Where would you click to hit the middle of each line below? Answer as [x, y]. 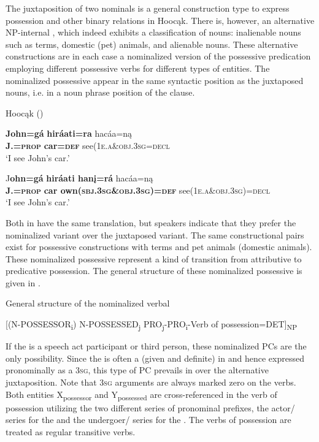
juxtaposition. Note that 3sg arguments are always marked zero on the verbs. [151, 382]
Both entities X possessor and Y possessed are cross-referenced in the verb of [141, 395]
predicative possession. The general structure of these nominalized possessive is [154, 271]
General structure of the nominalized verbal [88, 303]
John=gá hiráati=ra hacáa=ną [69, 133]
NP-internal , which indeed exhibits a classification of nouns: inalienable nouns [153, 32]
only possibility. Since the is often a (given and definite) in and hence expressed [155, 358]
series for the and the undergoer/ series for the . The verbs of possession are [148, 420]
